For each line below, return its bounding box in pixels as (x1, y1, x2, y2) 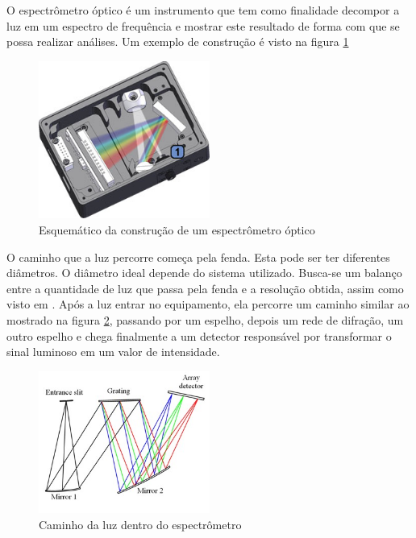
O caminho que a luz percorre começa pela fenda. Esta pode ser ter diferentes (6, 248, 390, 265)
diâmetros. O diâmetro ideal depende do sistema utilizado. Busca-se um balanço (6, 264, 402, 281)
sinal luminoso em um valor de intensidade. (6, 343, 220, 360)
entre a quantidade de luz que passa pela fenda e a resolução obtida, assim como (6, 279, 404, 296)
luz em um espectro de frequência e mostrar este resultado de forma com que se (6, 17, 400, 34)
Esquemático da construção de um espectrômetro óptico (39, 221, 315, 238)
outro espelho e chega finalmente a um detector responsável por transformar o (6, 327, 392, 344)
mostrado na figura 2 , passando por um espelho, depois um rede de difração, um (6, 311, 404, 328)
